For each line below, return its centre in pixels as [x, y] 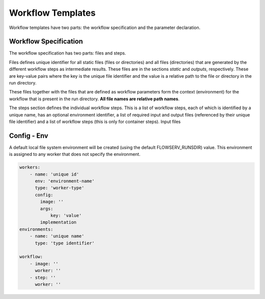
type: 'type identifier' [65, 243]
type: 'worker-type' [60, 188]
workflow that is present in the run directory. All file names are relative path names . [94, 99]
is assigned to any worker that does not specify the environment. [75, 154]
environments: [36, 229]
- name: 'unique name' [57, 236]
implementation [58, 222]
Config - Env [29, 135]
